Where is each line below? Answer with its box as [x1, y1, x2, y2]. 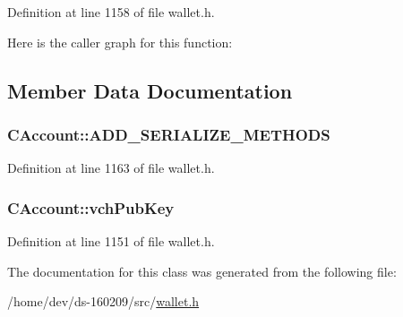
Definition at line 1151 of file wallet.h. [7, 232, 215, 250]
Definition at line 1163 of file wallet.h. [7, 158, 215, 177]
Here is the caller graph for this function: [7, 32, 233, 51]
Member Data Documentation [7, 76, 293, 104]
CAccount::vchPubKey [7, 196, 175, 218]
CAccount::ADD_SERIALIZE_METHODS [7, 123, 330, 145]
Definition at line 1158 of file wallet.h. [7, 3, 215, 21]
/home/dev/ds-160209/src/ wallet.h [7, 292, 200, 311]
